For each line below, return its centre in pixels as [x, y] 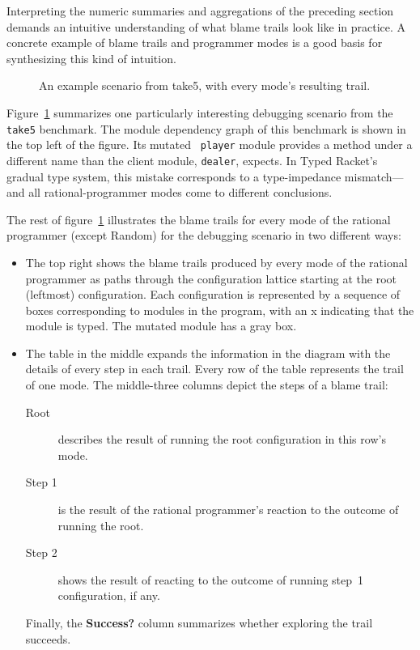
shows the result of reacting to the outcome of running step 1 [211, 579]
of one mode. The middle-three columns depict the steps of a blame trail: [207, 385]
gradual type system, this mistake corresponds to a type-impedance [174, 176]
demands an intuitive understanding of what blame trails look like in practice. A [206, 26]
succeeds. [48, 638]
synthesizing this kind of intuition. [91, 58]
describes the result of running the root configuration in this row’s [222, 439]
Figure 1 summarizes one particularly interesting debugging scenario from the [200, 112]
